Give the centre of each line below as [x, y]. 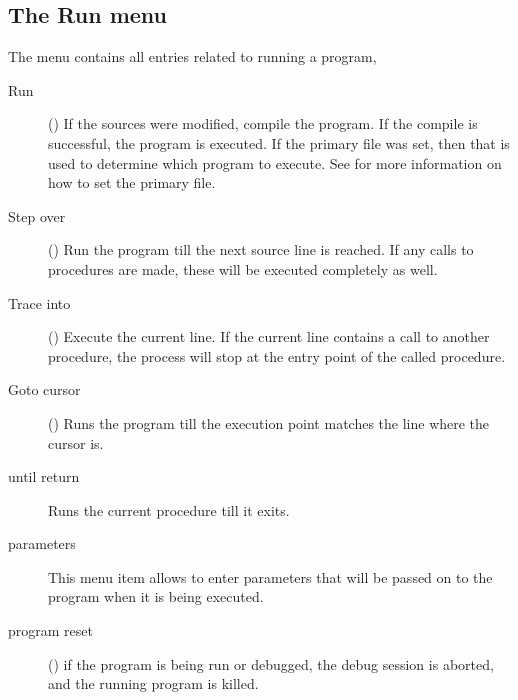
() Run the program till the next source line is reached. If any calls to [261, 249]
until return [44, 476]
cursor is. [76, 442]
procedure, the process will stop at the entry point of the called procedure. [277, 355]
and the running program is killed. [153, 683]
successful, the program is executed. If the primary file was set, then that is [279, 142]
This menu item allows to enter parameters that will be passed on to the [270, 576]
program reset [50, 630]
